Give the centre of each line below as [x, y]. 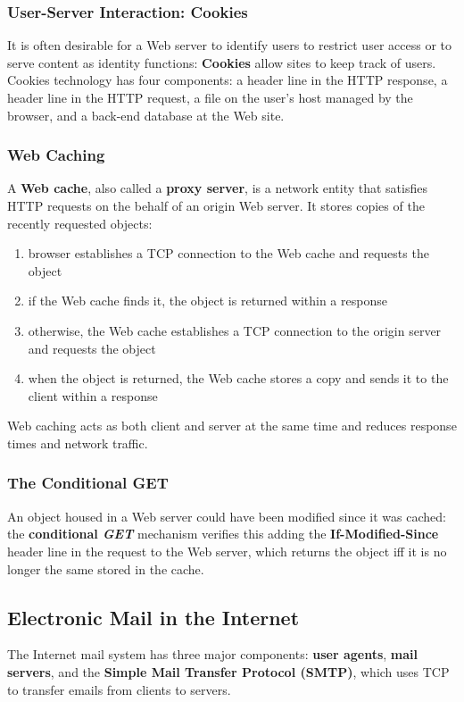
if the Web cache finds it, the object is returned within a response [207, 301]
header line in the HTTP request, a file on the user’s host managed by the [210, 97]
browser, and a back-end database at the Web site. [146, 115]
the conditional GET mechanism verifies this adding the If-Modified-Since [223, 534]
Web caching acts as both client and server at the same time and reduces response [232, 426]
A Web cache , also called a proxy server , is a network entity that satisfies [217, 188]
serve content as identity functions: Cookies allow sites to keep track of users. [222, 62]
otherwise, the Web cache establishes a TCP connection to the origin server [235, 330]
